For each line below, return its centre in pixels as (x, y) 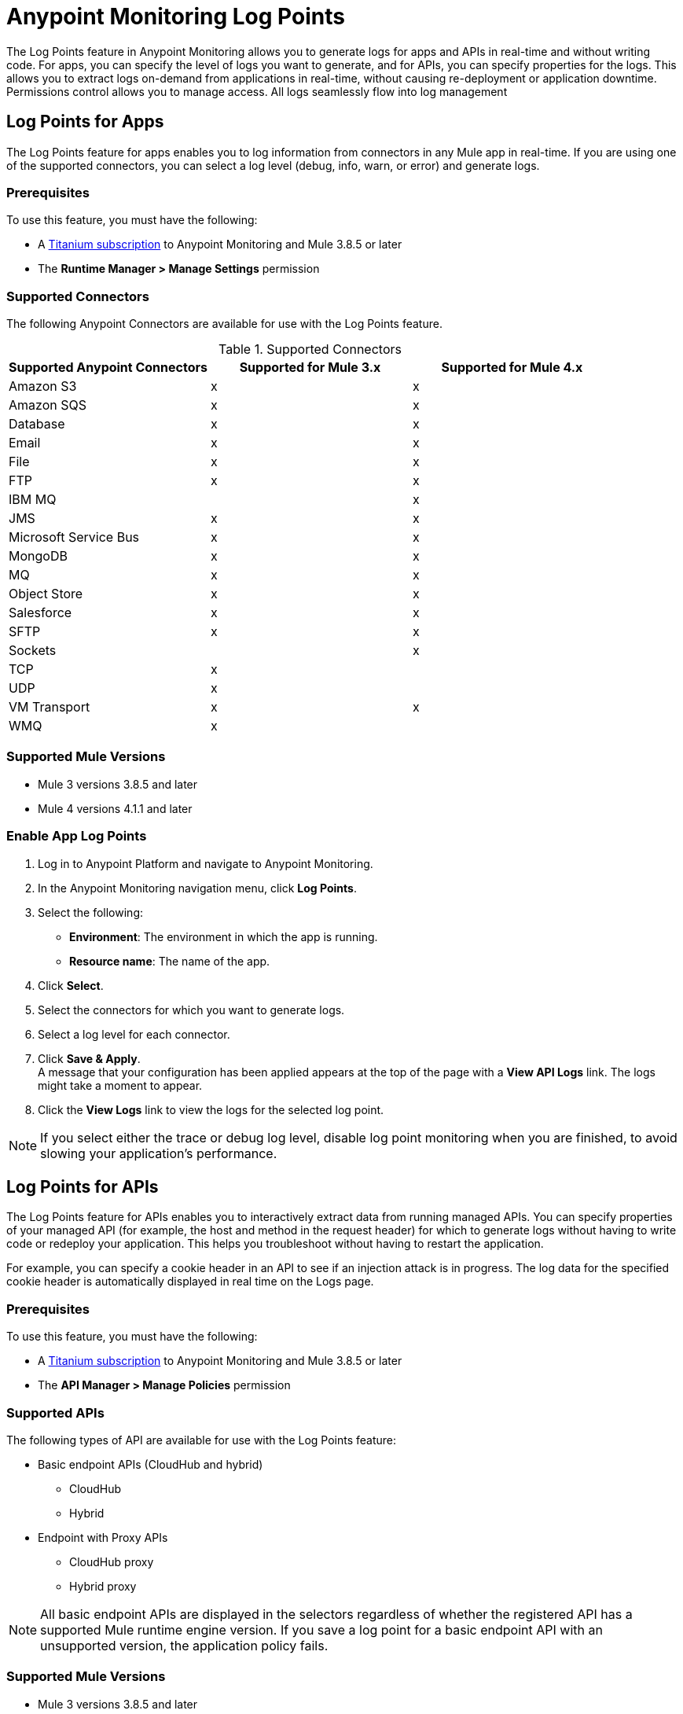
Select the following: (90, 912)
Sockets (33, 651)
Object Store (46, 594)
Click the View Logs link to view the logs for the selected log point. (211, 1109)
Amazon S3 (43, 386)
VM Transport (50, 707)
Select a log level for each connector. (134, 1034)
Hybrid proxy (103, 1586)
